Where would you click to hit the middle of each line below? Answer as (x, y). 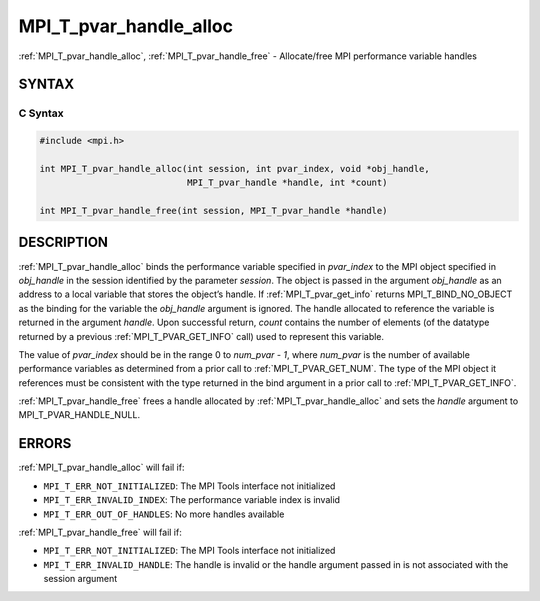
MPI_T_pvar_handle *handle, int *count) (287, 183)
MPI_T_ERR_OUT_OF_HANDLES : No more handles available (164, 514)
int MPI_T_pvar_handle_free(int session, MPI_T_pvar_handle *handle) (213, 211)
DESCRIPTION (63, 242)
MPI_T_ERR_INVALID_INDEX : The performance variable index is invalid (191, 500)
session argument (80, 579)
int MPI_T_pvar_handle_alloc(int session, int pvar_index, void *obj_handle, (234, 168)
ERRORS (45, 443)
